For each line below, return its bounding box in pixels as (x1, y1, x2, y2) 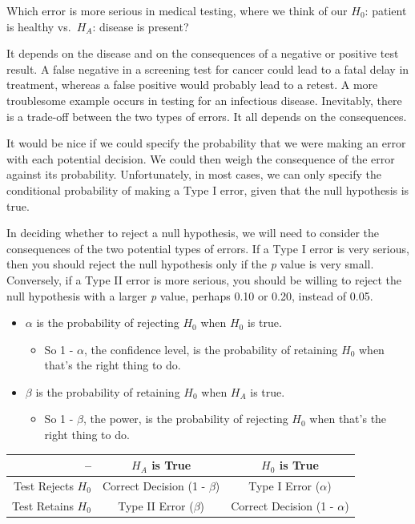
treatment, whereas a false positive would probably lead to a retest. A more (6, 76, 378, 93)
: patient (365, 2, 407, 18)
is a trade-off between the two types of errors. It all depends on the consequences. (6, 107, 407, 124)
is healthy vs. (6, 18, 71, 34)
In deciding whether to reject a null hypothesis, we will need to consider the (6, 224, 380, 241)
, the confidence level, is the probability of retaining (84, 341, 338, 357)
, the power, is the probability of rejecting (83, 410, 288, 427)
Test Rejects (13, 478, 74, 494)
